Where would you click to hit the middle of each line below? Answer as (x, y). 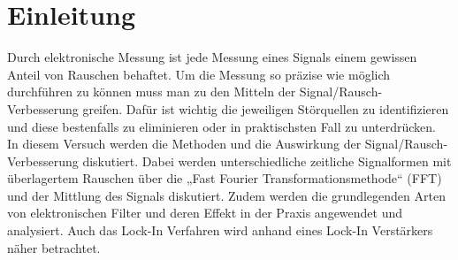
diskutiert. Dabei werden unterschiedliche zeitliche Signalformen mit (267, 161)
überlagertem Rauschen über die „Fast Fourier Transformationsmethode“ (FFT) (225, 178)
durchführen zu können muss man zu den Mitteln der (152, 92)
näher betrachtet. (54, 247)
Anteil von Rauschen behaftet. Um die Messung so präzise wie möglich (199, 74)
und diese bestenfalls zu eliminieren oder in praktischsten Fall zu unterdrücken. (221, 126)
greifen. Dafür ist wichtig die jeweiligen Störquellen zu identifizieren (266, 108)
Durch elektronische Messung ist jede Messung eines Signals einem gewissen (212, 57)
